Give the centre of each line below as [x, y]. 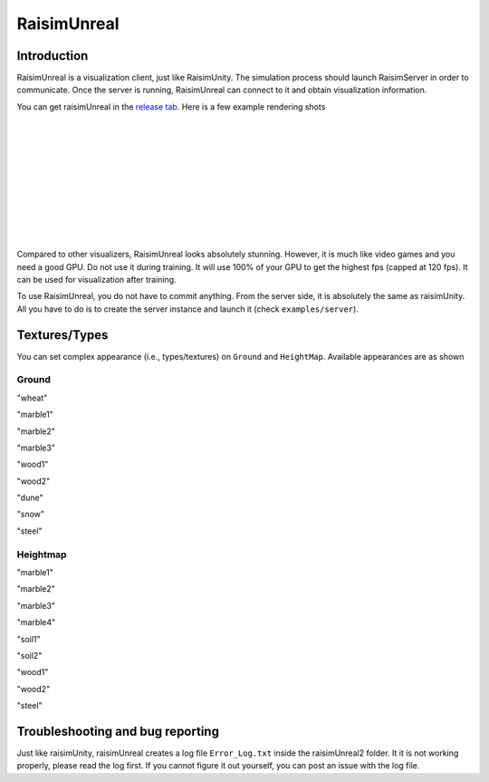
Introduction [53, 56]
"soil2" [29, 655]
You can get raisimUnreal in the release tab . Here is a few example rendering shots [171, 106]
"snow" [31, 514]
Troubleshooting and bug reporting [118, 731]
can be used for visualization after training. [96, 279]
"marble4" [36, 623]
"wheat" [32, 398]
